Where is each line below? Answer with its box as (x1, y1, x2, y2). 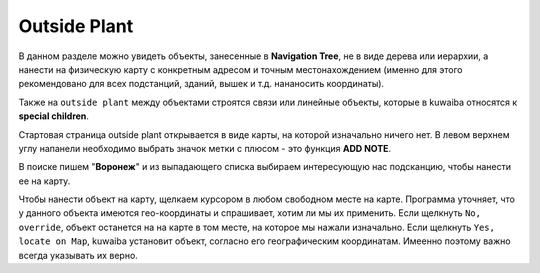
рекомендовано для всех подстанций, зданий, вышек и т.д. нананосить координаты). (18, 78, 385, 90)
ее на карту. (18, 175, 71, 187)
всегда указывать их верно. (18, 249, 139, 261)
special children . (18, 110, 90, 122)
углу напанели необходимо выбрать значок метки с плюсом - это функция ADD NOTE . (18, 142, 392, 154)
